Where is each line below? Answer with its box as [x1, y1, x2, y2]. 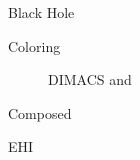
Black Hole [8, 2, 75, 22]
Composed [8, 102, 72, 123]
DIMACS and [48, 69, 132, 90]
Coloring [8, 35, 61, 56]
